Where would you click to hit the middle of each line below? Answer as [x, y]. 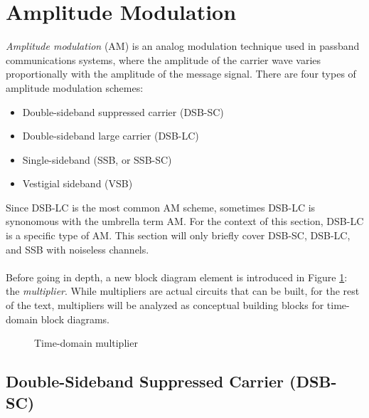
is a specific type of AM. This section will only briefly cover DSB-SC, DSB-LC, [178, 235]
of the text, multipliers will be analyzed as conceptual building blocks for [165, 305]
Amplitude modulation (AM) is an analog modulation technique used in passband [183, 46]
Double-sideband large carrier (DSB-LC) [111, 136]
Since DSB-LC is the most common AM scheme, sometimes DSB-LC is [161, 207]
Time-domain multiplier [86, 343]
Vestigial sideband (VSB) [77, 183]
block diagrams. [75, 319]
